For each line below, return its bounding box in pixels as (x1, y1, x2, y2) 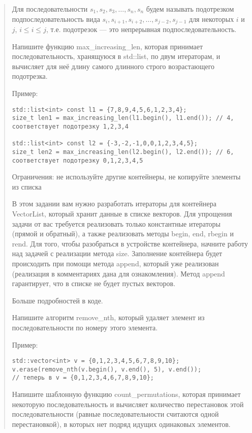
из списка (12, 181, 42, 192)
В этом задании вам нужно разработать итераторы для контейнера (12, 198, 216, 209)
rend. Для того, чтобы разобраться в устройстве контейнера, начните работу (12, 238, 248, 249)
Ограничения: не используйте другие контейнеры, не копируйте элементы (12, 171, 241, 182)
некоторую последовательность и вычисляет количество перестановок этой (12, 398, 244, 409)
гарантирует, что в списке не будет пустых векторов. (12, 278, 176, 289)
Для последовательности (12, 4, 88, 14)
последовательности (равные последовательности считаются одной (12, 409, 219, 419)
